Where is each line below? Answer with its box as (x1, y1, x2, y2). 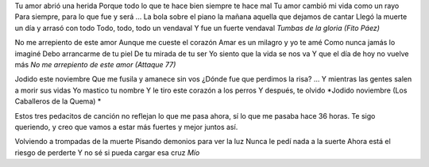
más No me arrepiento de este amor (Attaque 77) (14, 59, 176, 69)
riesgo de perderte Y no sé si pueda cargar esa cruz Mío (14, 147, 200, 158)
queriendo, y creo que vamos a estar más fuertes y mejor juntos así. (14, 122, 238, 131)
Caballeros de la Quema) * (14, 97, 102, 106)
